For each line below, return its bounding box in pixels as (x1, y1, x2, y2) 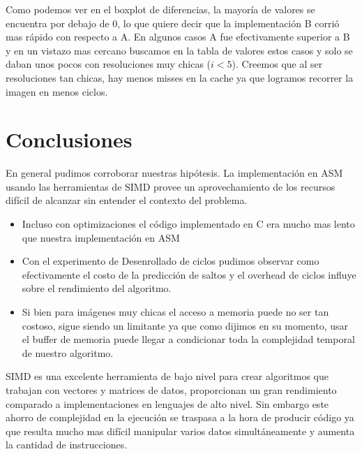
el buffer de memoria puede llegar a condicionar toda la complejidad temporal (22, 332, 355, 346)
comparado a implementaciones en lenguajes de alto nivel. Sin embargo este (6, 396, 329, 411)
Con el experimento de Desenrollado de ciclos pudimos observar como (22, 254, 319, 268)
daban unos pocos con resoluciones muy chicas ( (6, 57, 211, 71)
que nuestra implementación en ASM (22, 230, 180, 244)
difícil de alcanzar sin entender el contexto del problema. (6, 193, 248, 207)
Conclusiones (6, 125, 133, 154)
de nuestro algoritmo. (22, 345, 114, 360)
